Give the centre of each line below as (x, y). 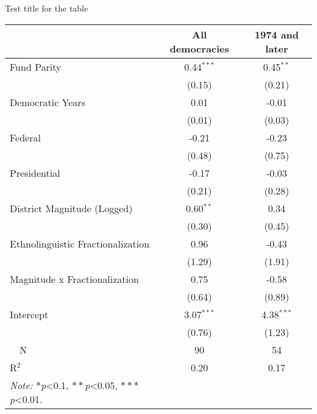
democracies (199, 48)
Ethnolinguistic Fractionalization (80, 243)
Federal (25, 137)
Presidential (35, 173)
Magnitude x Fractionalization (74, 279)
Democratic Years (48, 102)
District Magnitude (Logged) (71, 208)
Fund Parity (36, 66)
